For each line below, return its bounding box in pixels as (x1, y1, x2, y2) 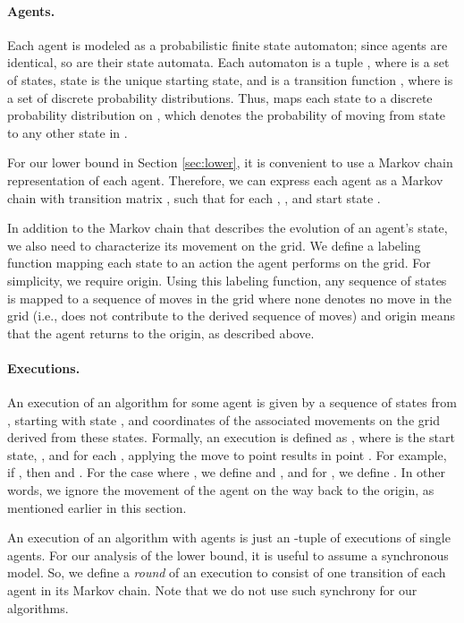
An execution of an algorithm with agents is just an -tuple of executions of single (7, 528, 451, 547)
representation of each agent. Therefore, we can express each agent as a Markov (7, 170, 443, 189)
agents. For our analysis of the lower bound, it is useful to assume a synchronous (7, 545, 449, 564)
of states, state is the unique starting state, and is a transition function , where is (7, 70, 453, 89)
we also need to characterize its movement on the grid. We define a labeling (7, 235, 421, 254)
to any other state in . (7, 123, 128, 141)
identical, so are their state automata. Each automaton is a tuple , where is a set (7, 53, 450, 72)
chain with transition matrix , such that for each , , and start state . (7, 188, 381, 207)
